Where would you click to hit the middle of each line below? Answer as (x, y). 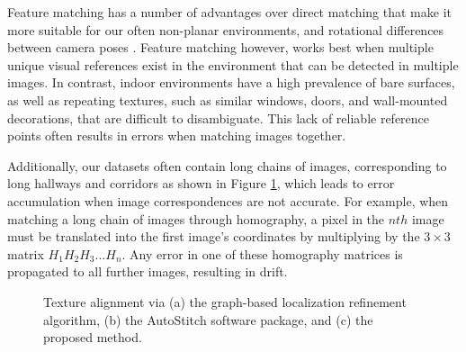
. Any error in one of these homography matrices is (262, 253)
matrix (26, 253)
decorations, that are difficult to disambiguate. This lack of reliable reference (219, 117)
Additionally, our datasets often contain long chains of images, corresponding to (227, 165)
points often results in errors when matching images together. (177, 135)
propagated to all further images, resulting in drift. (148, 271)
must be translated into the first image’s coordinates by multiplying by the (214, 236)
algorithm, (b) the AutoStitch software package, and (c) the (208, 319)
